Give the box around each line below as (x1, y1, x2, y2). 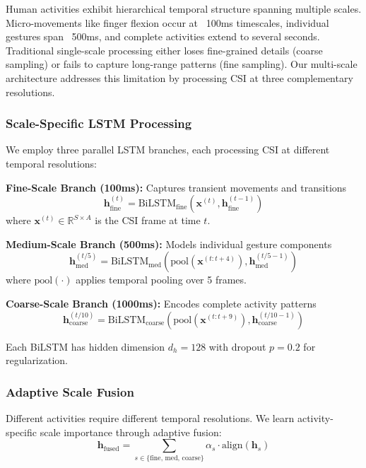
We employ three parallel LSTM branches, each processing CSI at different (6, 142, 330, 157)
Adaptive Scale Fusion (6, 382, 134, 400)
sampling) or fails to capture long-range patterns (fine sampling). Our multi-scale (6, 57, 358, 71)
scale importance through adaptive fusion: (40, 424, 222, 439)
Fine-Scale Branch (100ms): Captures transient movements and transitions (6, 180, 347, 194)
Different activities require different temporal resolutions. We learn (6, 410, 295, 425)
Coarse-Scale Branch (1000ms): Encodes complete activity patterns (6, 296, 317, 310)
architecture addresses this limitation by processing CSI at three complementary (6, 70, 353, 85)
